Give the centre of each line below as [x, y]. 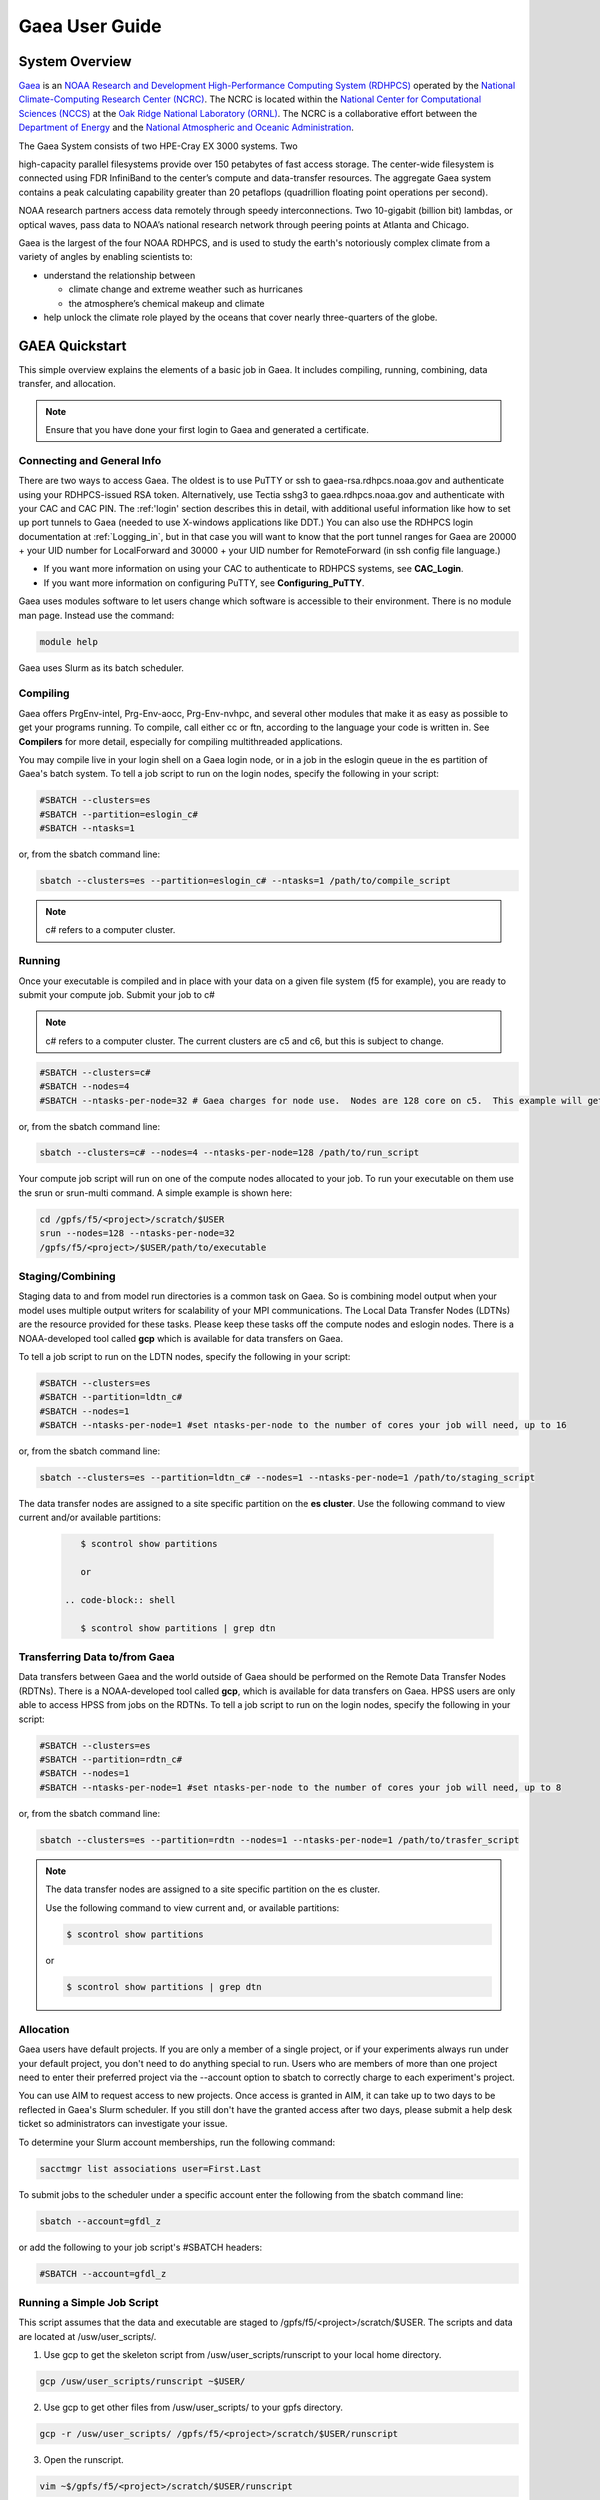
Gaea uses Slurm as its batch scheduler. [101, 667]
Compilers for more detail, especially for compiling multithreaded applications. [181, 741]
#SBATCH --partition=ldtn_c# [111, 1397]
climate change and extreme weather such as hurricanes [186, 289]
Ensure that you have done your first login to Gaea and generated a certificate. [207, 429]
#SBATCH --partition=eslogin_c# [119, 814]
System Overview [75, 61]
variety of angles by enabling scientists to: [106, 257]
